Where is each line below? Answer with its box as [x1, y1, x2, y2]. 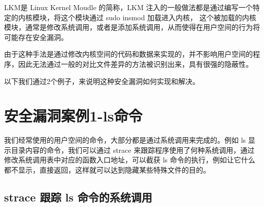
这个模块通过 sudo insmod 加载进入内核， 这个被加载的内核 [60, 12, 256, 22]
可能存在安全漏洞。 [4, 31, 68, 42]
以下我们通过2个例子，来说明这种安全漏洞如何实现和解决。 [4, 75, 200, 86]
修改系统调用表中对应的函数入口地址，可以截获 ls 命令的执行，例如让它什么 [4, 154, 255, 165]
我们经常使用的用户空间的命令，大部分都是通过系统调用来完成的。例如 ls [4, 135, 246, 145]
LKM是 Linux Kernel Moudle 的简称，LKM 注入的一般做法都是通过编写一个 [4, 2, 253, 12]
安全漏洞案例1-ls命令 [4, 105, 143, 126]
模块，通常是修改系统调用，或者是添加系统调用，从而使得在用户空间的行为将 [4, 22, 260, 32]
